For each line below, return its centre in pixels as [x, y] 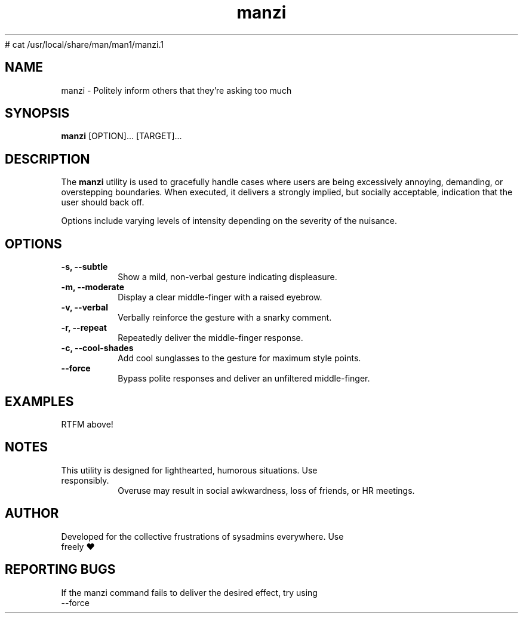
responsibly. [85, 480]
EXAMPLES [39, 401]
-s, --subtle [84, 267]
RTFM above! [87, 424]
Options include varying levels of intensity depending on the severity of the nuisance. [229, 221]
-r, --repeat [84, 328]
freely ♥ [78, 546]
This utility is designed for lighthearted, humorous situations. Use [189, 470]
